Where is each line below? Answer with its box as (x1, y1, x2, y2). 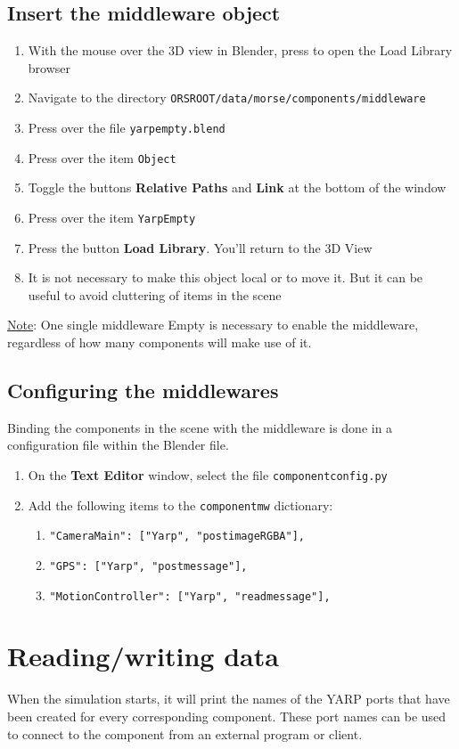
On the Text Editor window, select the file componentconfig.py (28, 465, 388, 484)
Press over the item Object (28, 148, 176, 167)
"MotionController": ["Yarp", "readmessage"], (49, 590, 331, 603)
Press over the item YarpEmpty (28, 208, 196, 226)
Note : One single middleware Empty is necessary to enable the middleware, (7, 315, 419, 334)
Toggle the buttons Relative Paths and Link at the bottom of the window (28, 178, 447, 197)
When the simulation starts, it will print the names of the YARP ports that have (7, 689, 450, 708)
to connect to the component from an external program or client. (7, 724, 363, 743)
